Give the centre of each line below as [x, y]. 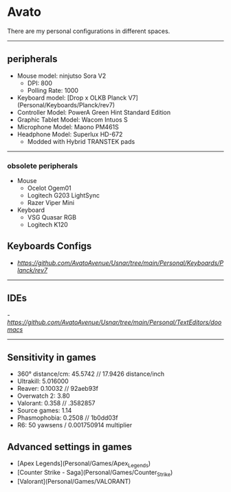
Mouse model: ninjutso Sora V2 [62, 76]
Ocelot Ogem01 [49, 188]
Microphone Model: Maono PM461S [68, 127]
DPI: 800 [40, 83]
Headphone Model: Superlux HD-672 [70, 134]
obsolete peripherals [43, 166]
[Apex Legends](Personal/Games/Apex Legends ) [84, 464]
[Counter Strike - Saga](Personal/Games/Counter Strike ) [95, 473]
